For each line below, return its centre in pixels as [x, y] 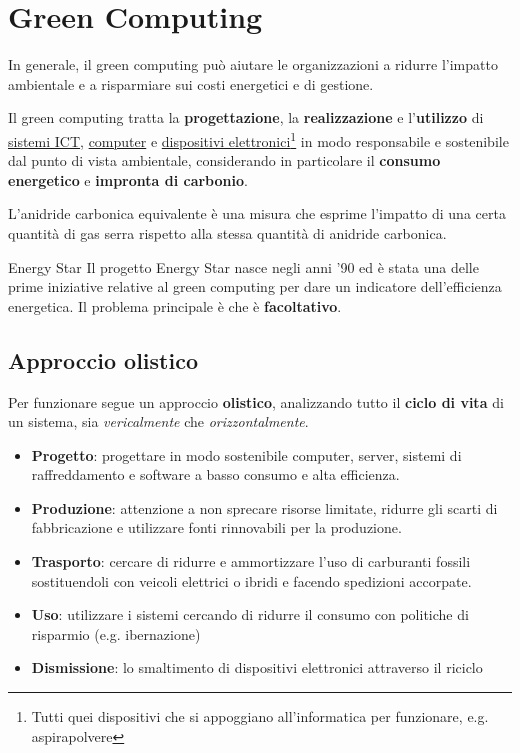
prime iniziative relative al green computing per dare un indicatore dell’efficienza [255, 286]
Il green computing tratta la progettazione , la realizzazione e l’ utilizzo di [246, 117]
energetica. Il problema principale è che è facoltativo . [175, 305]
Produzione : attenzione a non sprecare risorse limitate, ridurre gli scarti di [264, 507]
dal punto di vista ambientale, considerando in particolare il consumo [224, 160]
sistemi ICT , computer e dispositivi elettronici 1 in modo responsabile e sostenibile [258, 139]
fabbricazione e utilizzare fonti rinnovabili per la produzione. [216, 527]
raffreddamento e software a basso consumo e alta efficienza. [215, 474]
